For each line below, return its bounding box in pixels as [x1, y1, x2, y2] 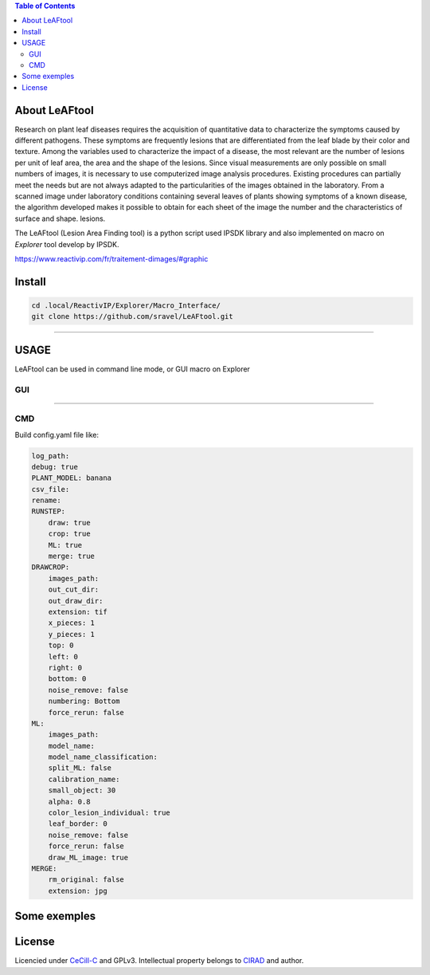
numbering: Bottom [48, 697, 120, 706]
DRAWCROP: [31, 563, 70, 572]
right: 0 [48, 662, 83, 672]
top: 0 [48, 641, 74, 650]
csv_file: [31, 485, 70, 493]
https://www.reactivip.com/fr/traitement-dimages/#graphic [14, 254, 209, 263]
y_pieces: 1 [48, 630, 96, 639]
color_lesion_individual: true [48, 808, 170, 817]
